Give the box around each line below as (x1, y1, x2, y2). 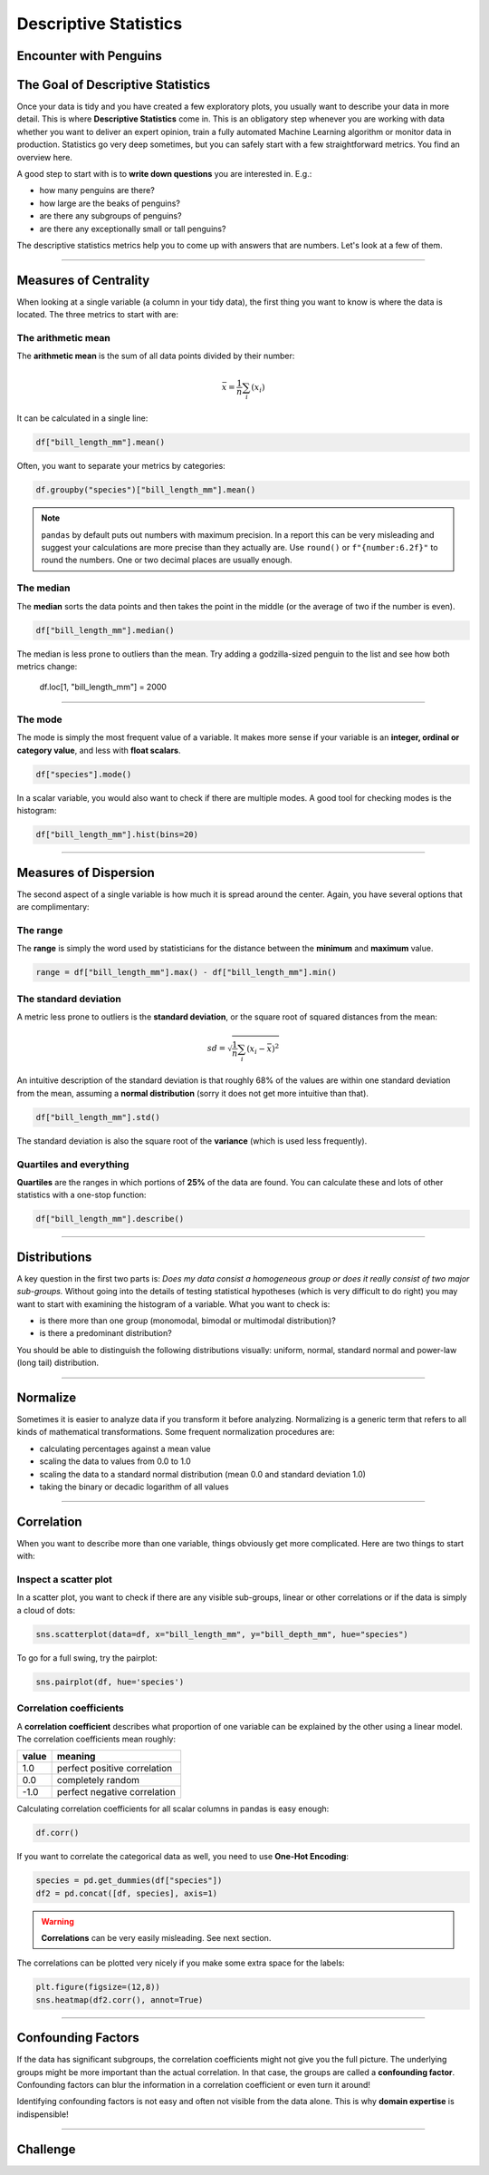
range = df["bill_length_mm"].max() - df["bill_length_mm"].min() (35, 967, 337, 978)
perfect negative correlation (56, 1786, 177, 1799)
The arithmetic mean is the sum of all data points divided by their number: (16, 350, 295, 362)
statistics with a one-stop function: (16, 1189, 147, 1201)
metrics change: (16, 660, 78, 671)
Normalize (16, 1390, 77, 1405)
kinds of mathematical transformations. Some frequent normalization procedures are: (16, 1427, 335, 1438)
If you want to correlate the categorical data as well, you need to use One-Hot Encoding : (16, 1851, 349, 1862)
